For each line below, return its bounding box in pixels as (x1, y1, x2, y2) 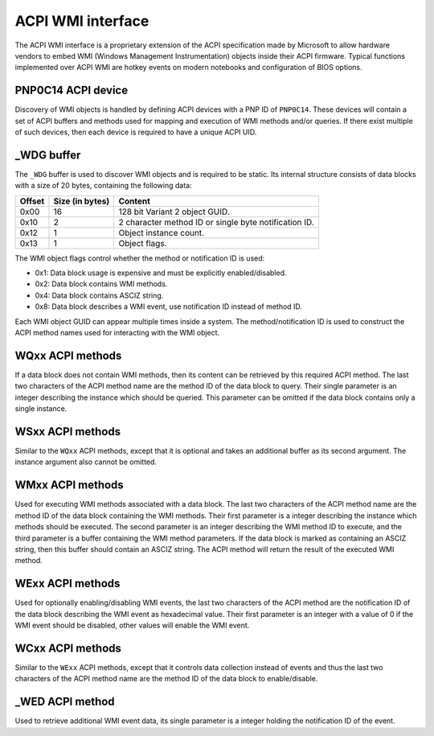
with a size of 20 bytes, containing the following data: (14, 181, 192, 191)
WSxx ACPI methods (14, 425, 121, 438)
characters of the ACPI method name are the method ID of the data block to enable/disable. (14, 674, 318, 684)
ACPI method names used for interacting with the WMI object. (14, 328, 220, 338)
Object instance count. (118, 227, 205, 238)
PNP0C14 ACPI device (14, 84, 129, 97)
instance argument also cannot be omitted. (14, 457, 157, 467)
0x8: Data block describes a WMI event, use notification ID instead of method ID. (35, 302, 303, 311)
